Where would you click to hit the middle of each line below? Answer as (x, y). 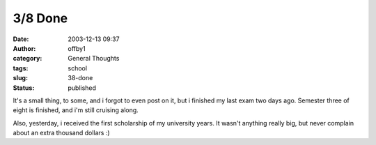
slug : (20, 78)
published (82, 88)
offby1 (77, 48)
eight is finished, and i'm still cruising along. (76, 110)
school (77, 68)
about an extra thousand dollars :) (62, 133)
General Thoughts (94, 59)
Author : (24, 48)
